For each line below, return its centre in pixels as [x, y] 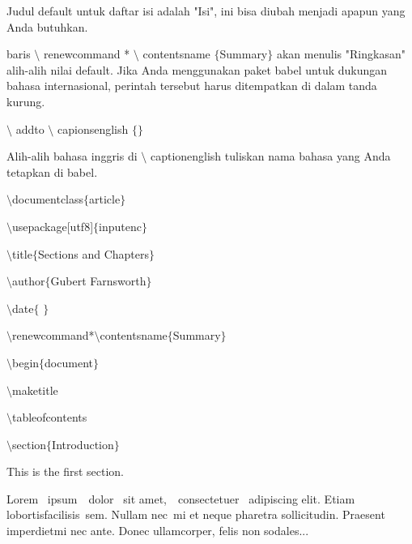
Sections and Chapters [93, 253]
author [29, 281]
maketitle [35, 390]
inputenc [120, 226]
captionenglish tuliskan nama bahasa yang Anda [270, 156]
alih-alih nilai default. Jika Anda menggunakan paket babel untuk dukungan [197, 69]
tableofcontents [50, 417]
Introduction [83, 444]
